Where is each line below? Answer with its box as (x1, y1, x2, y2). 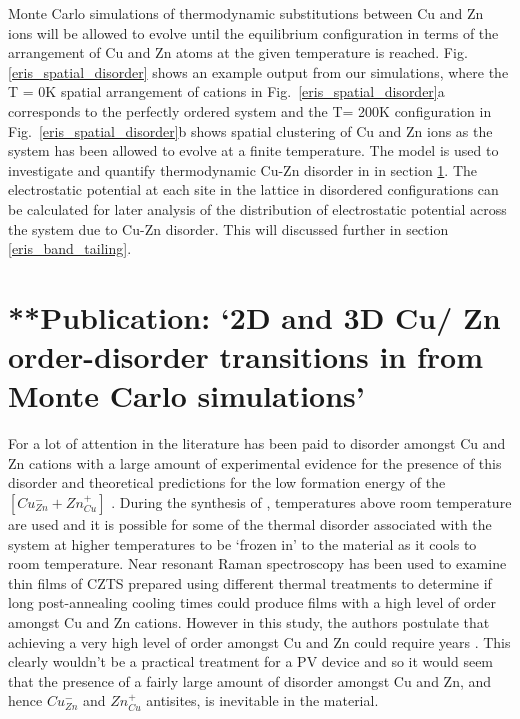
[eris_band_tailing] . (8, 238, 132, 259)
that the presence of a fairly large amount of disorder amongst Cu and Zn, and (8, 670, 492, 691)
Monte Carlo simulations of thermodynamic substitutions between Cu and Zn (8, 3, 484, 23)
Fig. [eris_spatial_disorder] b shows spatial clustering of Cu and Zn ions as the (8, 120, 493, 141)
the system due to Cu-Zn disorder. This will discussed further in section (8, 218, 449, 239)
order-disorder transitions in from (8, 336, 483, 377)
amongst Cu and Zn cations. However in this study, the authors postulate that (8, 611, 490, 632)
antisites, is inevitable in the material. (146, 690, 379, 711)
